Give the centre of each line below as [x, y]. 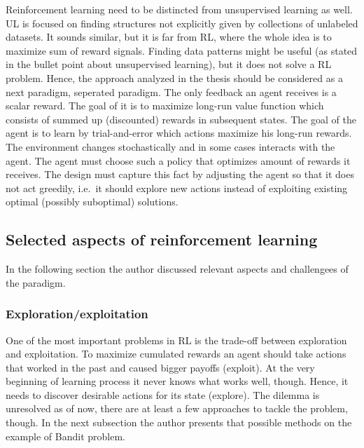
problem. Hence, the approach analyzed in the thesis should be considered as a [174, 77]
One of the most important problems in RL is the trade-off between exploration [176, 340]
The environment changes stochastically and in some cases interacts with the [170, 146]
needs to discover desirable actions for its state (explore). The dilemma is [163, 394]
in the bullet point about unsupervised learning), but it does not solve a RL [169, 64]
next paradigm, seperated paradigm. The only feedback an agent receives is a [171, 91]
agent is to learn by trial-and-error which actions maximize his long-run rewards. [179, 133]
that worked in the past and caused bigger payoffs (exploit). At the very [160, 367]
